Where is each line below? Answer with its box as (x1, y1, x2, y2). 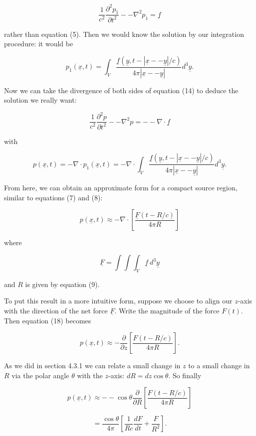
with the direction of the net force (4, 305, 108, 316)
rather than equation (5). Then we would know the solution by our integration (4, 28, 244, 39)
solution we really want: (4, 95, 77, 105)
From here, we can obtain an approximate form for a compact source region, (4, 182, 238, 193)
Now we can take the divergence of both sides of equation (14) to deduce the (4, 85, 239, 95)
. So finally (168, 370, 202, 380)
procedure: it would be (4, 38, 73, 49)
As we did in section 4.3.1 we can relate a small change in (4, 360, 181, 371)
